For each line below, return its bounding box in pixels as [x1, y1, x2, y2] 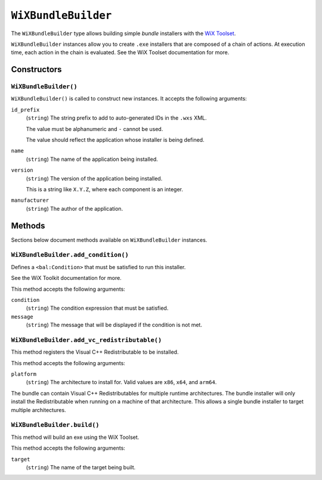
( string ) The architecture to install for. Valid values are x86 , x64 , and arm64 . [26, 379, 217, 386]
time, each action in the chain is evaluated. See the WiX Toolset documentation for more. [11, 49, 230, 56]
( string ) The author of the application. [26, 205, 123, 212]
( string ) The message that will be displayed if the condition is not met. [26, 322, 203, 329]
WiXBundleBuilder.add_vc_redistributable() [11, 336, 162, 344]
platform [11, 371, 37, 378]
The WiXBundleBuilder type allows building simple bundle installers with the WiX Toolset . [11, 30, 236, 37]
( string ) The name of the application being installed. [26, 155, 158, 163]
